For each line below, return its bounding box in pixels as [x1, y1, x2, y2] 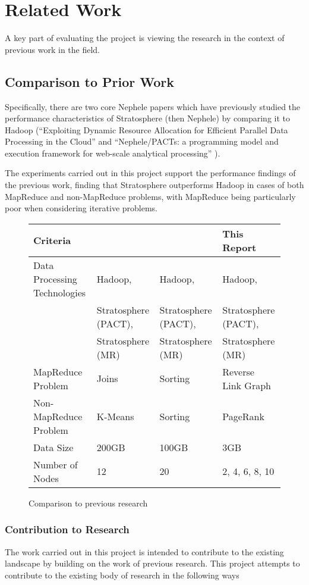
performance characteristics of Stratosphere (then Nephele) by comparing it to [5, 112, 291, 124]
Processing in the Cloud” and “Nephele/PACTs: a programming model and [5, 135, 279, 148]
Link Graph [222, 378, 271, 392]
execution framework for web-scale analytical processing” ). [5, 146, 220, 159]
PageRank [222, 409, 264, 423]
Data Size [33, 440, 74, 454]
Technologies [33, 285, 86, 299]
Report [222, 240, 257, 254]
